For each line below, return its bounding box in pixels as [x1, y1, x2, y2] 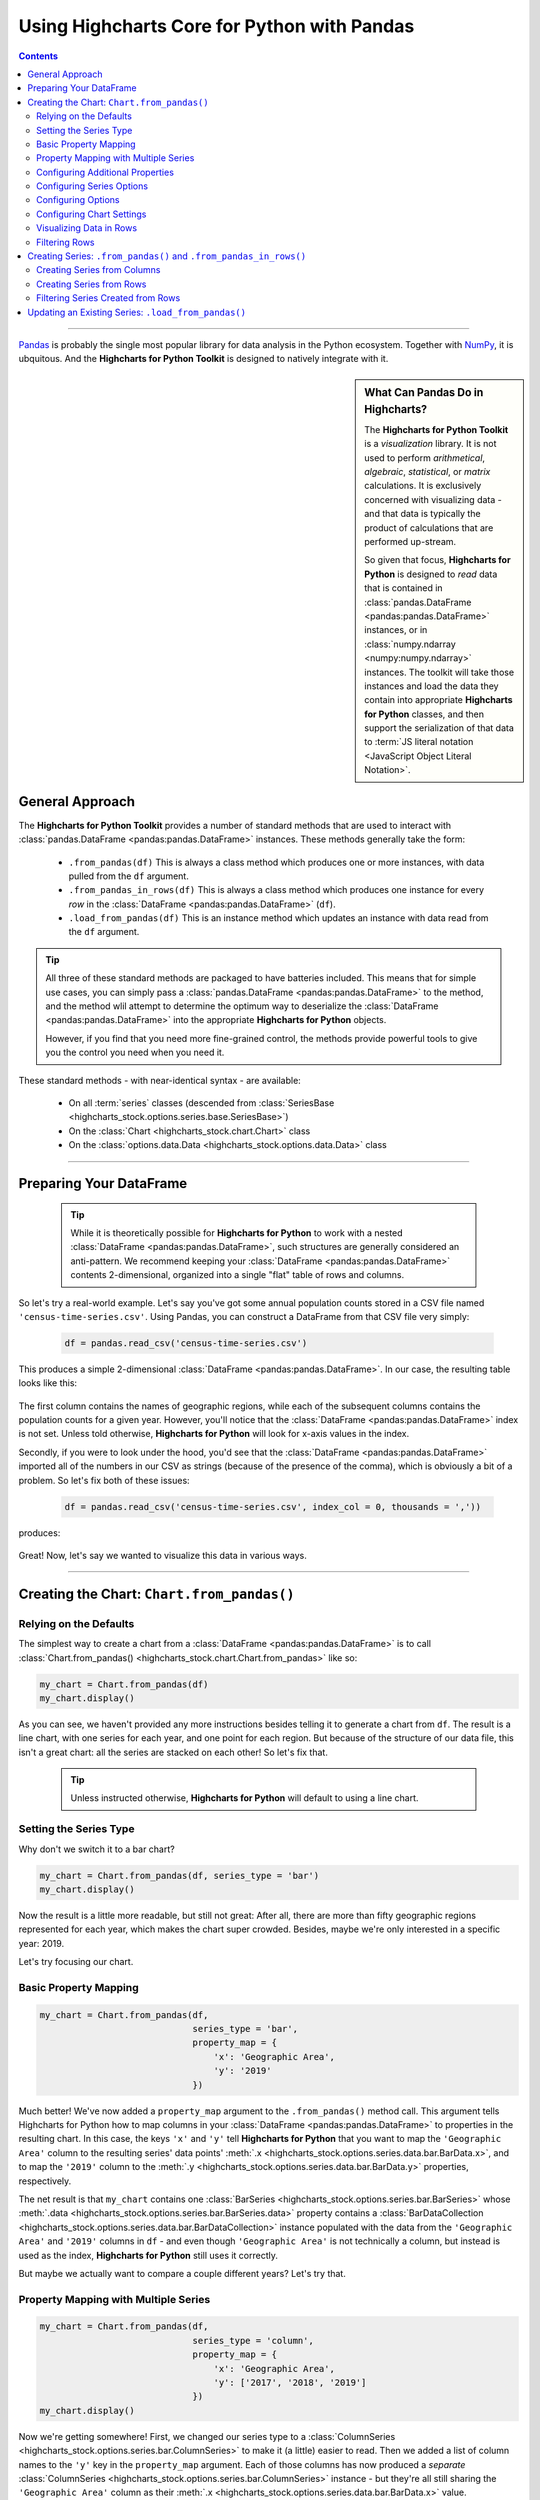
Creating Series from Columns [36, 264, 161, 276]
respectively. [18, 2175, 72, 2187]
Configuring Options [36, 194, 120, 206]
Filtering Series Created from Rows [36, 292, 181, 304]
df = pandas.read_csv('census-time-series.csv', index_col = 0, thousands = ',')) [64, 1501, 482, 1512]
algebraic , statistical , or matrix [364, 466, 491, 478]
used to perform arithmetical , [364, 451, 485, 464]
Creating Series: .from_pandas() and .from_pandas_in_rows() [27, 250, 307, 262]
